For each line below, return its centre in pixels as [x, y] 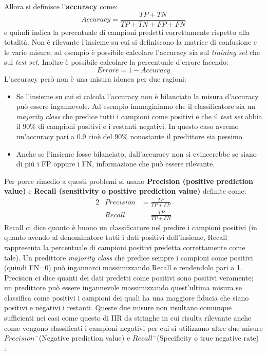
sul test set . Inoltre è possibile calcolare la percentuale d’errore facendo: [116, 62]
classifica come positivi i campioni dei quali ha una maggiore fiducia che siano [127, 297]
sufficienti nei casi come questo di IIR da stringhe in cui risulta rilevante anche [128, 318]
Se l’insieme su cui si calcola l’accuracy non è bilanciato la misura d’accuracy [137, 96]
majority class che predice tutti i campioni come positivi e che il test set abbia [139, 116]
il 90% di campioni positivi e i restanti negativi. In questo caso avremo [127, 126]
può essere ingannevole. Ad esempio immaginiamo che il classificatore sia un [136, 106]
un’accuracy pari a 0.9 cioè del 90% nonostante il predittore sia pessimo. [130, 136]
